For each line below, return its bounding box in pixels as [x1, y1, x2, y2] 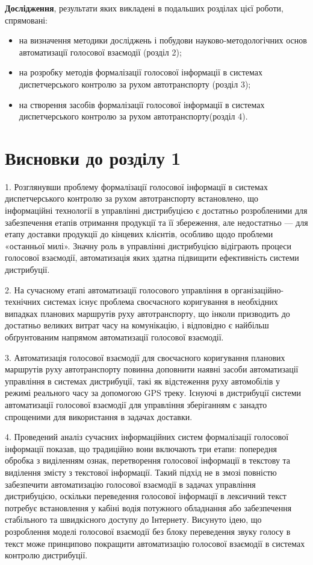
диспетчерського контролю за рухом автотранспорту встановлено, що [5, 192, 258, 205]
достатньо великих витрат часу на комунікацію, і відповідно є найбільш [5, 319, 269, 331]
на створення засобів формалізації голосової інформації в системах [19, 98, 265, 110]
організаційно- [231, 283, 284, 296]
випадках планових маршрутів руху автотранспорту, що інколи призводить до [5, 307, 290, 319]
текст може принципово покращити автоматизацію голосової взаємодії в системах [5, 537, 305, 549]
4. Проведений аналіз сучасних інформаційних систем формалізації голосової [5, 430, 289, 443]
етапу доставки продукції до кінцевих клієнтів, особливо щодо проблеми [5, 228, 273, 240]
